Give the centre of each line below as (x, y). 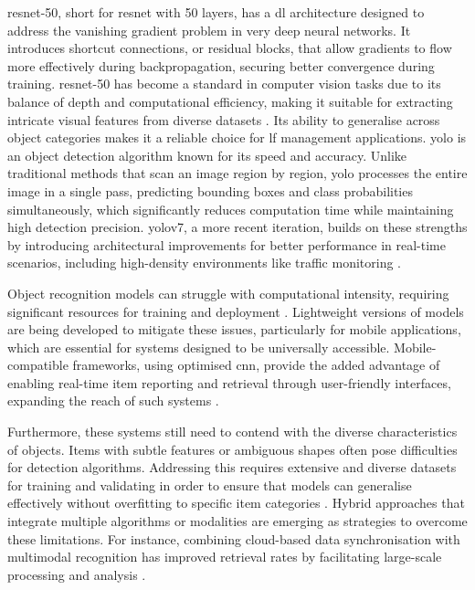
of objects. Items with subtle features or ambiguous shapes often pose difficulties (232, 449)
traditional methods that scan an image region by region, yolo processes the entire (237, 173)
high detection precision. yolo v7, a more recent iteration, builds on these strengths (237, 227)
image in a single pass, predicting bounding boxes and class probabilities (210, 190)
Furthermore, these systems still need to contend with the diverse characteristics (232, 432)
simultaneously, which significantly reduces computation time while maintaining (231, 209)
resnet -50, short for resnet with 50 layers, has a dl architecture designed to (216, 12)
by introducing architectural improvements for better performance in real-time (227, 244)
